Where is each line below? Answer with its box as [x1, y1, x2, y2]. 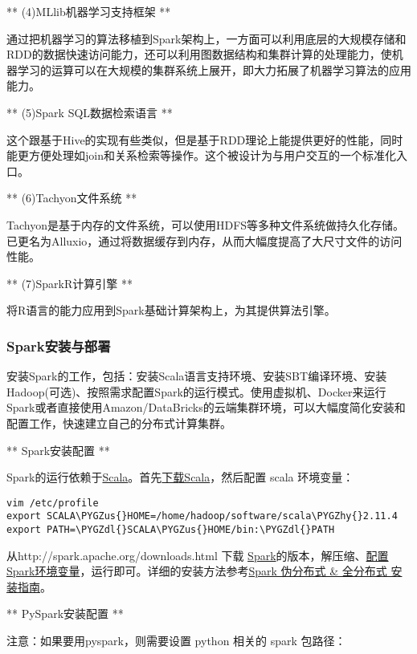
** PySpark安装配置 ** [6, 605, 124, 622]
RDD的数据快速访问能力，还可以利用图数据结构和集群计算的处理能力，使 [6, 46, 392, 63]
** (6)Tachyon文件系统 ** [6, 189, 137, 206]
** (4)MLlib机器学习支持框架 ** [6, 3, 171, 19]
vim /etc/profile [6, 497, 99, 509]
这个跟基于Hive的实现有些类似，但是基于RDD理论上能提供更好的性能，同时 [6, 131, 403, 148]
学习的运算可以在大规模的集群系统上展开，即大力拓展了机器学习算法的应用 [17, 61, 411, 78]
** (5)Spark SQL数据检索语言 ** [6, 104, 173, 120]
